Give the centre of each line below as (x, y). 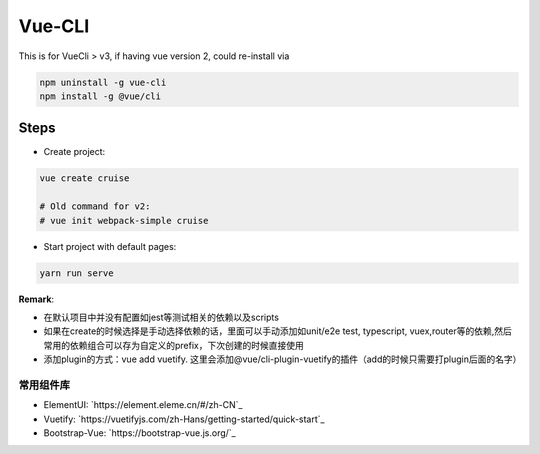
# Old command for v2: (95, 206)
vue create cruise (84, 178)
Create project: (74, 152)
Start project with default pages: (110, 246)
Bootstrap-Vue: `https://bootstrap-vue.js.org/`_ (139, 433)
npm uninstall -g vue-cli (103, 82)
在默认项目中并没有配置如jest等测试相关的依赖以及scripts (161, 317)
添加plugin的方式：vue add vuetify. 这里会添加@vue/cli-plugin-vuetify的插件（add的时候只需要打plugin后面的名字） (282, 359)
